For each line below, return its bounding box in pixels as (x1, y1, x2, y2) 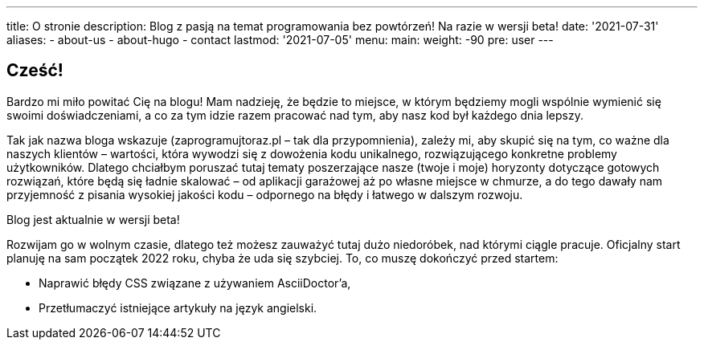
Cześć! (6, 60, 63, 81)
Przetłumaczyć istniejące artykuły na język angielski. (39, 300, 317, 315)
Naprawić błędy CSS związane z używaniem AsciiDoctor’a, (39, 275, 351, 290)
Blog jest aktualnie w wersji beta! (6, 212, 180, 226)
